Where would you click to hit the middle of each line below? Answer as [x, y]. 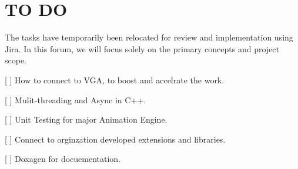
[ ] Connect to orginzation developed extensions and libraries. [115, 139]
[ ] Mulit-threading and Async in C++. [76, 99]
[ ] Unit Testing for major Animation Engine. [86, 119]
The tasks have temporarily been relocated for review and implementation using [149, 37]
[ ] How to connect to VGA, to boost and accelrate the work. [115, 80]
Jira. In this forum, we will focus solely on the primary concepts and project [142, 48]
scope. [16, 60]
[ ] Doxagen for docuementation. [63, 159]
